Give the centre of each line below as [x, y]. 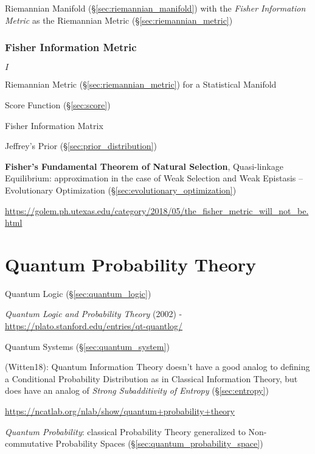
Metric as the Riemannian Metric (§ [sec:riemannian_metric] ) [119, 20]
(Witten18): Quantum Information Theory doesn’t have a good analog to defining [157, 367]
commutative [29, 443]
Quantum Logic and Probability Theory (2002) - [94, 314]
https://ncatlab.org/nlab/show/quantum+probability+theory [120, 411]
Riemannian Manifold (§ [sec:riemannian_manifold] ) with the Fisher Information [155, 8]
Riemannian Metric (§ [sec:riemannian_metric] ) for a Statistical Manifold [141, 84]
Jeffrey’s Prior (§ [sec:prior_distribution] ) [81, 146]
